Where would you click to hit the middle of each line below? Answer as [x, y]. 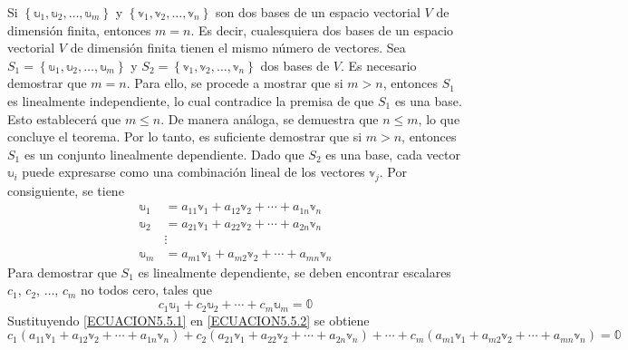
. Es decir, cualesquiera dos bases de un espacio [322, 29]
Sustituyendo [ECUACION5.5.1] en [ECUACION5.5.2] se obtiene [188, 320]
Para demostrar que [62, 272]
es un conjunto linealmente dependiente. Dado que [164, 154]
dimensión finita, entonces [79, 29]
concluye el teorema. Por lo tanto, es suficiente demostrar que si [185, 136]
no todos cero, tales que [146, 290]
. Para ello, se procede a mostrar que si [235, 83]
